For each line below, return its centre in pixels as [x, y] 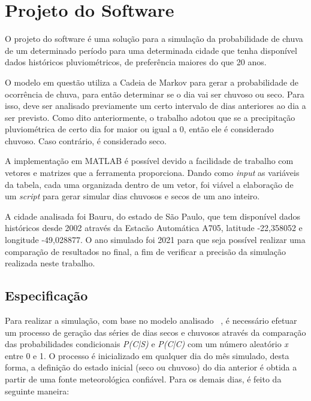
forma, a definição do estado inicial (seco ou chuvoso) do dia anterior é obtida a [151, 367]
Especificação [46, 295]
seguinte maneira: [37, 391]
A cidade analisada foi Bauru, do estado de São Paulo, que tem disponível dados [153, 216]
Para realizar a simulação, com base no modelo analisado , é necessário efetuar [151, 321]
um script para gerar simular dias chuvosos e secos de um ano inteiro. [132, 196]
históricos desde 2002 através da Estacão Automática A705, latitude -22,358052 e [154, 228]
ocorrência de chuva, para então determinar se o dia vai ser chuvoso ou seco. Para [155, 94]
